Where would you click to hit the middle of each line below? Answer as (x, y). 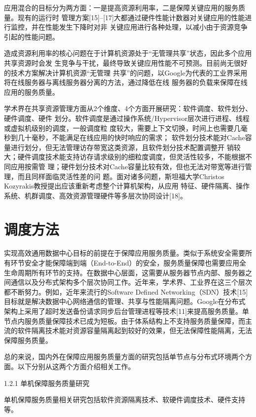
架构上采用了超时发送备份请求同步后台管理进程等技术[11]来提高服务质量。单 (127, 311)
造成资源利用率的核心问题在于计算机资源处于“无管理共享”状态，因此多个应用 (128, 53)
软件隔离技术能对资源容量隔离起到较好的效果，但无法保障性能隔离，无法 (135, 330)
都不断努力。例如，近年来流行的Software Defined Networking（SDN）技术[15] (126, 291)
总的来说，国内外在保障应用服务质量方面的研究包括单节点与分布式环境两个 (125, 357)
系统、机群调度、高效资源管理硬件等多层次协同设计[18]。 (96, 195)
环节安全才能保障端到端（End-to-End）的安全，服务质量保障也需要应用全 (128, 263)
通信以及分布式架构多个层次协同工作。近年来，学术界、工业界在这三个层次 (131, 282)
